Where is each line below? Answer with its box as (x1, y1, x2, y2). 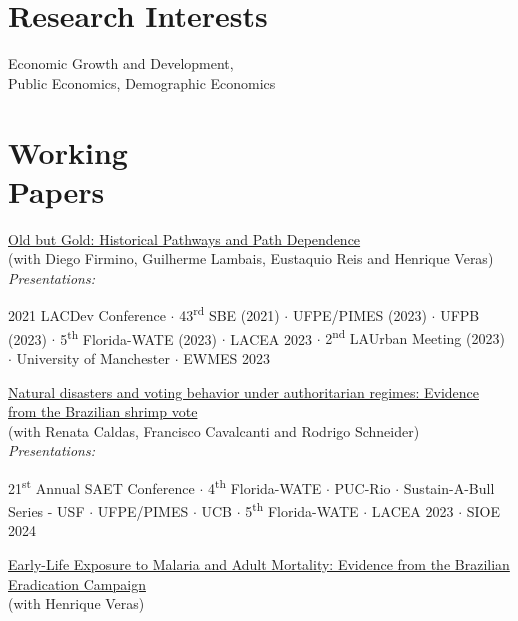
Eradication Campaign (8, 573, 146, 594)
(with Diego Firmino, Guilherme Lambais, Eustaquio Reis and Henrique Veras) (8, 248, 494, 269)
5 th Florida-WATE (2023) (60, 325, 218, 349)
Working (8, 131, 128, 172)
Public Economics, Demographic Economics (8, 72, 276, 93)
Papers (8, 170, 105, 211)
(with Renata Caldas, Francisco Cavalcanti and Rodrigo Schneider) (8, 420, 420, 441)
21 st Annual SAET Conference (8, 474, 195, 498)
